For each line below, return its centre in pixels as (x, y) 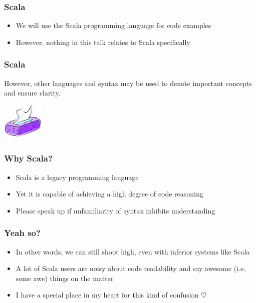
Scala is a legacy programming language (77, 177)
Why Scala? (28, 158)
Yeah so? (22, 233)
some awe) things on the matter (65, 278)
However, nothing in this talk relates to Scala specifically (103, 42)
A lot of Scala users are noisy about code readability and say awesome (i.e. (131, 268)
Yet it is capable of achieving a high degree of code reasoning (109, 194)
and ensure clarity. (32, 93)
